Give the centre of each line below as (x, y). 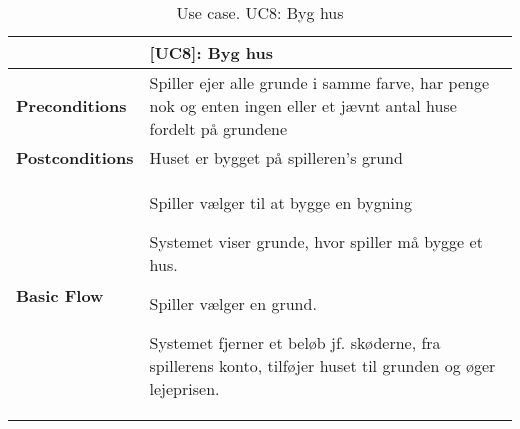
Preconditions (71, 105)
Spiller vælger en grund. (233, 303)
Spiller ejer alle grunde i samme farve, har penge (319, 82)
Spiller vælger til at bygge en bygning (280, 202)
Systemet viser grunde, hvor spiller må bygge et (316, 241)
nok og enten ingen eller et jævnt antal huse (303, 105)
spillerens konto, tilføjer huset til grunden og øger (322, 365)
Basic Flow (60, 295)
